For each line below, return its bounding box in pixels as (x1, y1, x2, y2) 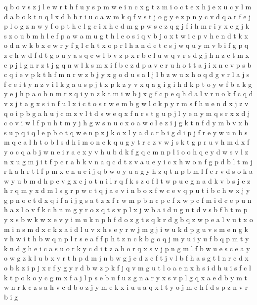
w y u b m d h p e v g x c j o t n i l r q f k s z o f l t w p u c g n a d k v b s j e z (4, 175, 251, 186)
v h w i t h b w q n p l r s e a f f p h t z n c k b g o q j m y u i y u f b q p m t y (4, 233, 249, 244)
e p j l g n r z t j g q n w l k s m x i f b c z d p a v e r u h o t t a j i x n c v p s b (4, 59, 252, 70)
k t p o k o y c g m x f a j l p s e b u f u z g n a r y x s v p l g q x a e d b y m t (4, 272, 248, 282)
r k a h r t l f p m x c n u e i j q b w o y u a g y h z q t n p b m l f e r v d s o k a (4, 166, 253, 176)
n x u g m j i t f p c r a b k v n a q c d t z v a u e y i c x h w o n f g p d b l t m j (4, 156, 253, 166)
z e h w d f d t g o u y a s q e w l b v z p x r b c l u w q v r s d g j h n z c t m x (4, 49, 249, 60)
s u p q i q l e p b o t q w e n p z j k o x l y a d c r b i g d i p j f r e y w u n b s (4, 127, 248, 137)
